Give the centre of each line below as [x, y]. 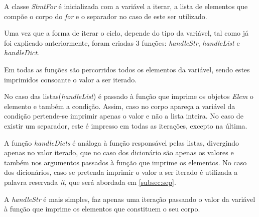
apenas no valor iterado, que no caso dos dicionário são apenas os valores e [119, 152]
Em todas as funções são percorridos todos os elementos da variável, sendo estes [127, 69]
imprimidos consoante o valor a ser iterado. [71, 79]
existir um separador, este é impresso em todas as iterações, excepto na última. [126, 125]
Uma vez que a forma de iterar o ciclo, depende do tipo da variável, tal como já [126, 33]
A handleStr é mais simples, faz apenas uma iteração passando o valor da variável [130, 199]
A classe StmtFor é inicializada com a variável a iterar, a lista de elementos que [126, 6]
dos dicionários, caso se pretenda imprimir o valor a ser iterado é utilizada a [121, 172]
